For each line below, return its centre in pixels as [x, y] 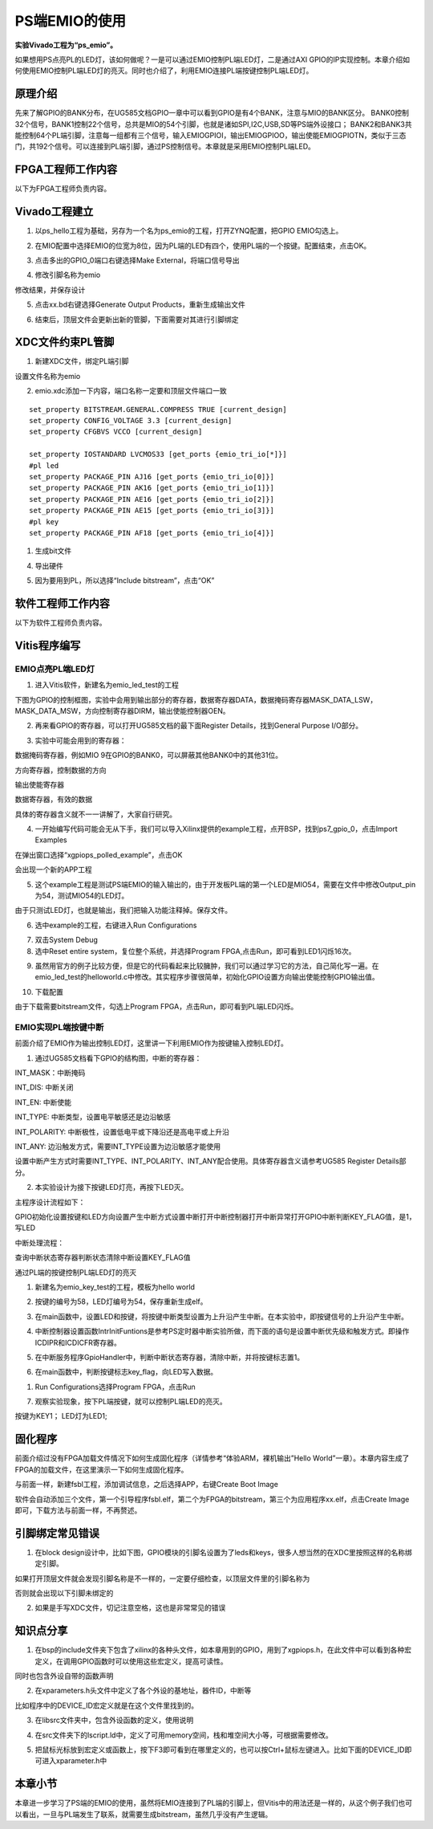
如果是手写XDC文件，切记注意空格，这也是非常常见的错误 [130, 1608]
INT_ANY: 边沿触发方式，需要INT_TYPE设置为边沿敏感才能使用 [118, 1147]
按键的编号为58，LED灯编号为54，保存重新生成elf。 [121, 1301]
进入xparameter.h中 [74, 1761]
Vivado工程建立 [54, 212]
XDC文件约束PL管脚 [65, 342]
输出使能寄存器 [39, 784]
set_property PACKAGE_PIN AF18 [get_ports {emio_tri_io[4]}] [152, 533]
